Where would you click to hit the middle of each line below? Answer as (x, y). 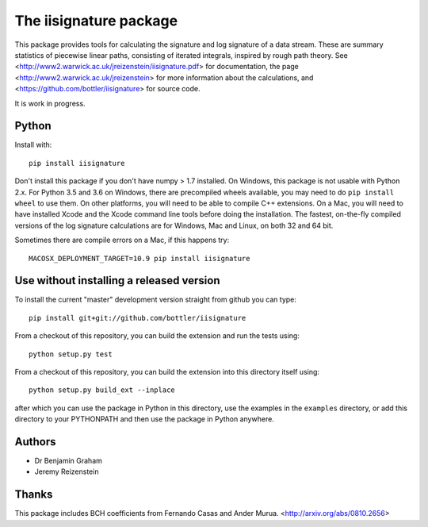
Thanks (34, 495)
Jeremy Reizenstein (67, 471)
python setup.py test (71, 354)
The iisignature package (96, 21)
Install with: (33, 145)
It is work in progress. (50, 103)
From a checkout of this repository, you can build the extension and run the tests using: (157, 336)
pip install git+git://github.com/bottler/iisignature (138, 318)
